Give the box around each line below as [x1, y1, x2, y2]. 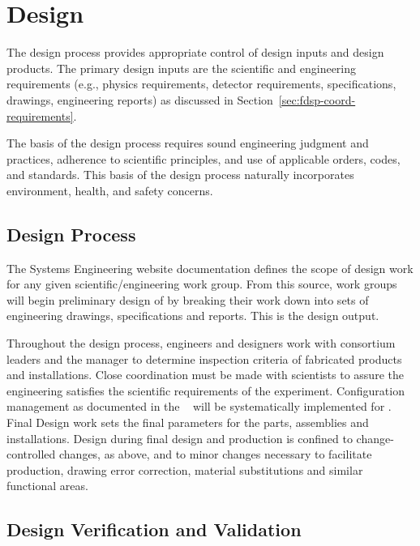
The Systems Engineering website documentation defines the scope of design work [6, 259, 414, 276]
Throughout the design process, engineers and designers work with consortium [6, 335, 396, 352]
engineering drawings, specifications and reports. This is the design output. [6, 307, 379, 324]
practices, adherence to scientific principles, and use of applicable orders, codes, [6, 150, 401, 167]
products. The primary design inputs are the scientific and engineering [6, 59, 357, 76]
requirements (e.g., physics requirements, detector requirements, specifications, [6, 75, 396, 92]
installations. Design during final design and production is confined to [6, 429, 353, 446]
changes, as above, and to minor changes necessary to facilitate [58, 446, 372, 463]
